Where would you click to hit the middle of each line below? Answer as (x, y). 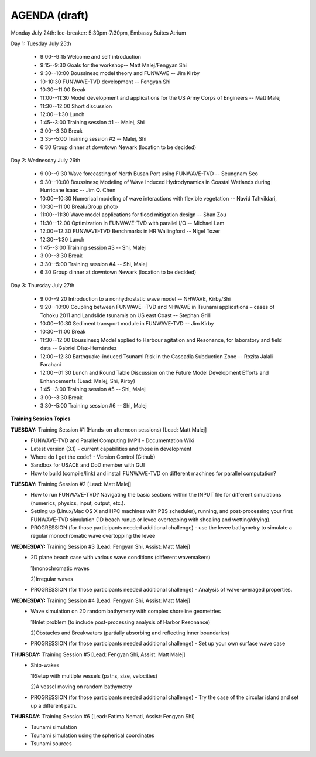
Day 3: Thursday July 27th (43, 286)
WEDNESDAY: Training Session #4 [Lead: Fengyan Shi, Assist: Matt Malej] (101, 600)
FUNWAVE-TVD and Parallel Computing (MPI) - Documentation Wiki (113, 440)
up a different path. (54, 705)
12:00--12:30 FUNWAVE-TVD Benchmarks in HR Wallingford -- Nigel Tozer (130, 231)
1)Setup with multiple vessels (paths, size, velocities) (94, 676)
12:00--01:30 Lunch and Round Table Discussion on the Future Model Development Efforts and (154, 373)
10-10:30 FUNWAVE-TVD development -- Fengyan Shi (105, 82)
